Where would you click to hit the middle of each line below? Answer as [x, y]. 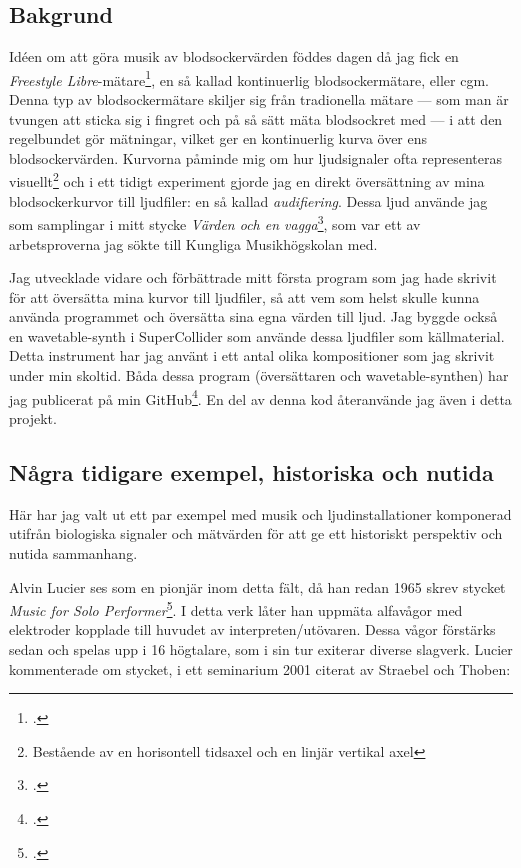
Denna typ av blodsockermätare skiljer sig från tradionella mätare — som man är [259, 99]
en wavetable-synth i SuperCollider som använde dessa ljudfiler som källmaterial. [257, 335]
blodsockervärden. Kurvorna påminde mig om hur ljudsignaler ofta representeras [256, 157]
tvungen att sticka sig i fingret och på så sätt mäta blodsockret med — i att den [256, 118]
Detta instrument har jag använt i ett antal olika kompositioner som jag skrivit [252, 355]
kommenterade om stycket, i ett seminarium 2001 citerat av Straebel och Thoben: [260, 668]
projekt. [33, 417]
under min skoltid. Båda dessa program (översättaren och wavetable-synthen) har [259, 375]
